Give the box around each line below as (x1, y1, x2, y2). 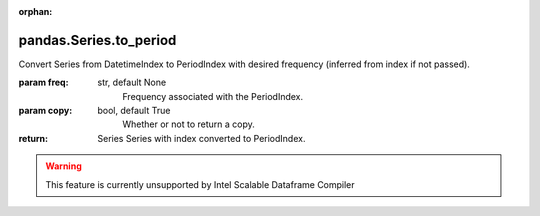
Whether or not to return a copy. (122, 118, 255, 130)
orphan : (18, 6, 53, 17)
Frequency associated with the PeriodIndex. (122, 90, 304, 102)
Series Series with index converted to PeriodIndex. (97, 132, 306, 144)
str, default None (97, 76, 167, 89)
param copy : (18, 105, 73, 117)
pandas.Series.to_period (18, 31, 177, 49)
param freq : (18, 76, 69, 89)
